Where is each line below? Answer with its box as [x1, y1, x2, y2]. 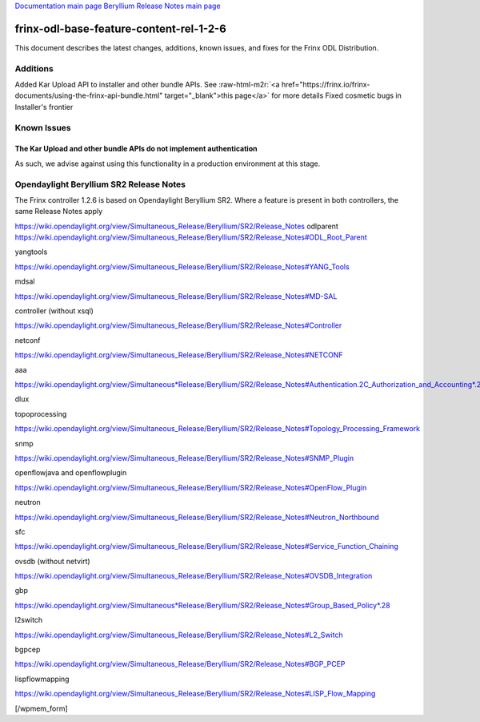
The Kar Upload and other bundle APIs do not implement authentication [14, 144, 258, 154]
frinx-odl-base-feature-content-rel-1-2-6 [14, 22, 227, 35]
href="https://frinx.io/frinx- [281, 80, 370, 90]
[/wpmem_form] [14, 704, 68, 713]
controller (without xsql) [14, 306, 94, 316]
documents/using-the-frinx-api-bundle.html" [14, 91, 163, 100]
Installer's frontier [14, 102, 74, 111]
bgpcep [14, 645, 41, 655]
